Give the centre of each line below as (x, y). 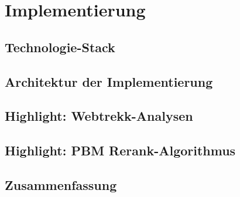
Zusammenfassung (61, 184)
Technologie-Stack (60, 47)
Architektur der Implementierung (109, 81)
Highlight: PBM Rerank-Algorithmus (120, 150)
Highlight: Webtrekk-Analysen (99, 116)
